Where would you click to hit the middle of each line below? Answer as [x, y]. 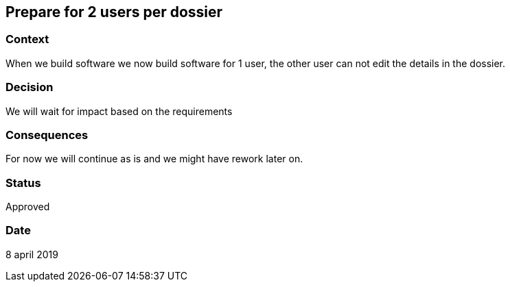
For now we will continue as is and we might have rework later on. [154, 159]
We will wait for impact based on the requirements [119, 111]
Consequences [47, 135]
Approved [28, 207]
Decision [30, 87]
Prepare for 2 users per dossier [114, 12]
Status [23, 183]
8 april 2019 [32, 254]
